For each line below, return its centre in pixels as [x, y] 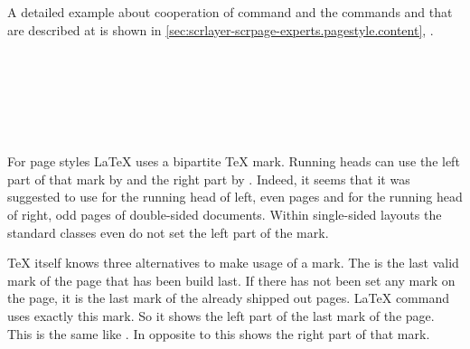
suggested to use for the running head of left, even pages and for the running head [235, 197]
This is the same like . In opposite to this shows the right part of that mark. [219, 333]
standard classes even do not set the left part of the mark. [168, 232]
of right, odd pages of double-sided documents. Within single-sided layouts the [225, 214]
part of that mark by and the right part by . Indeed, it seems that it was [209, 179]
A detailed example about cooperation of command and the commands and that [230, 12]
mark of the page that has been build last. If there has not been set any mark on [231, 280]
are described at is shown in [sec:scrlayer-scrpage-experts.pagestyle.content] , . [221, 29]
